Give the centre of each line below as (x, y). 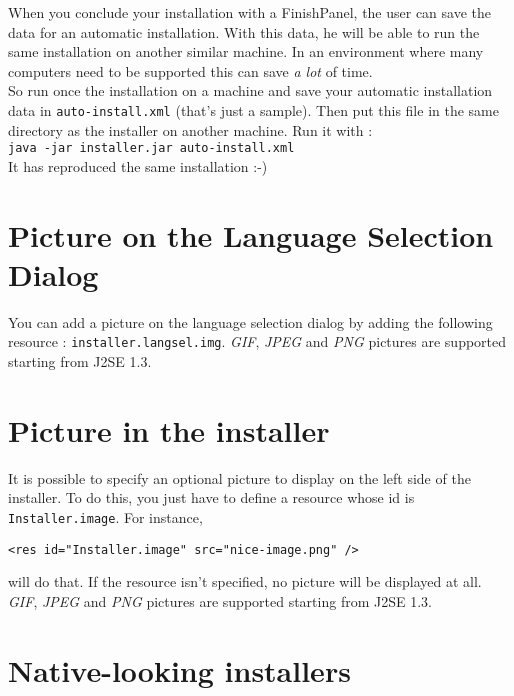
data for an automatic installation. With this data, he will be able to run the (244, 31)
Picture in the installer (169, 429)
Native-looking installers (179, 669)
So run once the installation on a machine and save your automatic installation (250, 90)
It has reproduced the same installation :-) (138, 165)
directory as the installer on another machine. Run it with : (190, 129)
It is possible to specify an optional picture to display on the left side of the (239, 477)
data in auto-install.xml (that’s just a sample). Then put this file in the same (253, 109)
